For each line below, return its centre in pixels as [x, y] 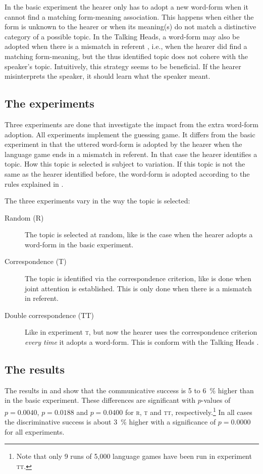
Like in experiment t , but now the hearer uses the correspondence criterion [141, 332]
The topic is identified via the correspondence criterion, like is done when [138, 278]
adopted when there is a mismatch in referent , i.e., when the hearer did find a [126, 46]
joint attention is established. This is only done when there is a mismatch [138, 288]
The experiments [49, 103]
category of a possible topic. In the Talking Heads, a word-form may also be [122, 36]
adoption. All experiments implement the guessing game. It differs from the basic [130, 134]
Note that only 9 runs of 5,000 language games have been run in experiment [134, 456]
